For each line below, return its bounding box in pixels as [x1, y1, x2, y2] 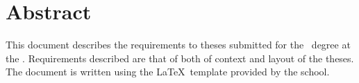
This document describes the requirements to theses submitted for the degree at [6, 37, 351, 52]
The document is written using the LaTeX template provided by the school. [6, 64, 330, 79]
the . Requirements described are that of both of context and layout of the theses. [6, 50, 354, 65]
